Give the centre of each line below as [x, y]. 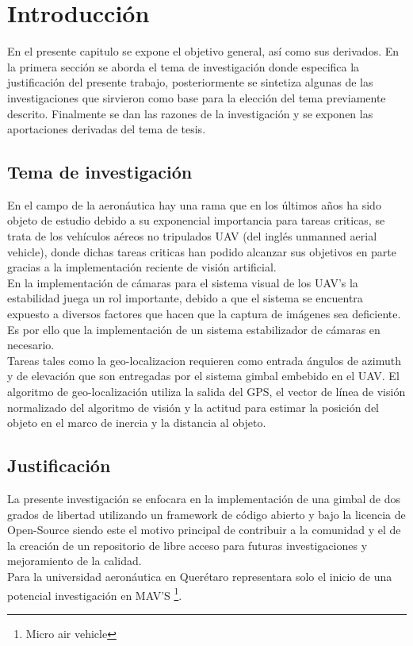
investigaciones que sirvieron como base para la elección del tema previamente [197, 97]
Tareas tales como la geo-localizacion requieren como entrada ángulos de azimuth [204, 360]
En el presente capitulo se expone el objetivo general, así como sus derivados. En [203, 51]
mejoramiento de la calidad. [75, 561]
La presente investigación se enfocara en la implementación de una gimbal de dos [204, 498]
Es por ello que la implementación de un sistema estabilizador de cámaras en [194, 329]
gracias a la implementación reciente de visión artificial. [142, 267]
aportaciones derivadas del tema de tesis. [107, 129]
